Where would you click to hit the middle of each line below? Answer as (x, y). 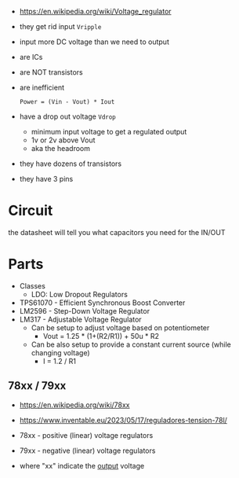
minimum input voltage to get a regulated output (109, 132)
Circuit (31, 211)
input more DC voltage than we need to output (94, 42)
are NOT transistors (51, 72)
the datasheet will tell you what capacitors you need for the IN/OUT (117, 232)
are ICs (31, 57)
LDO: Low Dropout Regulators (79, 294)
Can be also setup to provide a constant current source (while (131, 344)
